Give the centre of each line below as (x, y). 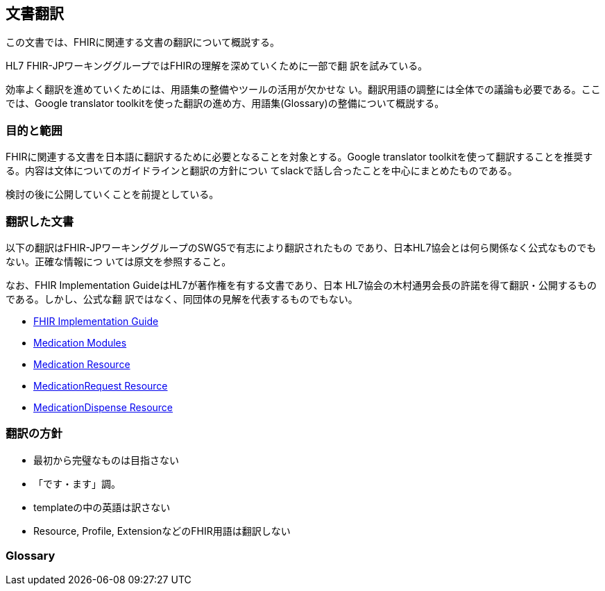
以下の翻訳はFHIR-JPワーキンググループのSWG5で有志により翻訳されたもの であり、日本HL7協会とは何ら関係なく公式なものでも (301, 247)
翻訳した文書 (40, 221)
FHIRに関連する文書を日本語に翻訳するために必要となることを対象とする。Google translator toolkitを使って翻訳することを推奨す (299, 157)
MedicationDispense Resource (103, 407)
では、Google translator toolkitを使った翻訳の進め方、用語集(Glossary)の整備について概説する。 (225, 103)
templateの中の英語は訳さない (102, 507)
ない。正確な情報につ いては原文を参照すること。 (119, 261)
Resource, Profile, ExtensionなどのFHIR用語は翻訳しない (162, 531)
